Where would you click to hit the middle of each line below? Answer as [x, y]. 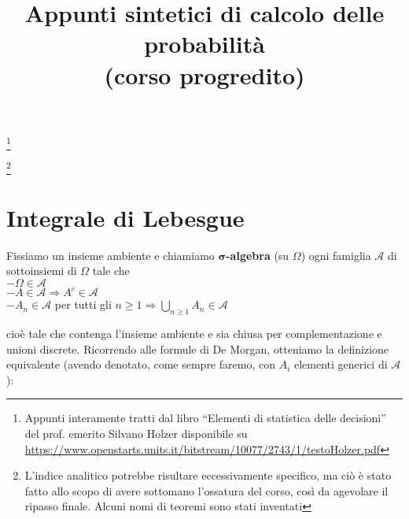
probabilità [204, 44]
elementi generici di [341, 364]
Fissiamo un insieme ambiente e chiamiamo [111, 255]
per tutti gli [83, 304]
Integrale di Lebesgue [125, 217]
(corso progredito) [204, 74]
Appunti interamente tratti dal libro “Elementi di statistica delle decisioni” [205, 418]
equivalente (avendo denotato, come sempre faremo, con [141, 364]
